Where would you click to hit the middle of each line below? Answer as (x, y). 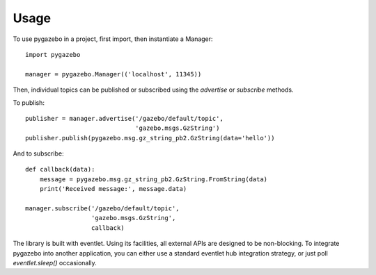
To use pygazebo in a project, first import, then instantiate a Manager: (113, 39)
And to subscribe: (38, 153)
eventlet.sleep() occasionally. (55, 262)
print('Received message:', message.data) (113, 189)
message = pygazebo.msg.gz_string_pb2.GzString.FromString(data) (154, 179)
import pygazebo (53, 55)
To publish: (29, 102)
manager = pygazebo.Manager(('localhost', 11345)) (113, 74)
